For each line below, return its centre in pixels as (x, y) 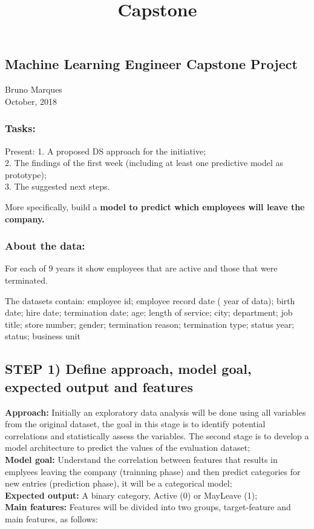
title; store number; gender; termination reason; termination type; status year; (150, 324)
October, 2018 (31, 101)
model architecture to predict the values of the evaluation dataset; (128, 447)
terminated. (26, 280)
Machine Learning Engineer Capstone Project (151, 64)
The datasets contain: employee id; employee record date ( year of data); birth (150, 300)
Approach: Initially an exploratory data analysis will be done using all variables (155, 412)
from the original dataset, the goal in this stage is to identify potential (135, 424)
